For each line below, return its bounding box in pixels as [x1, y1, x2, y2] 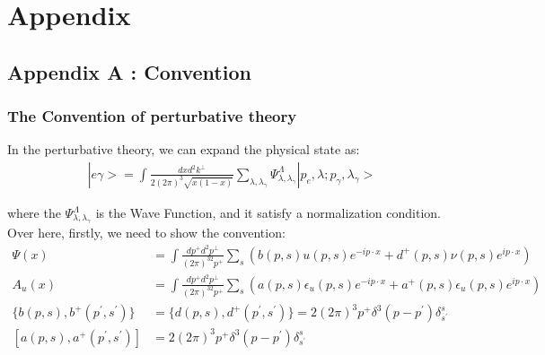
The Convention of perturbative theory [7, 105, 297, 127]
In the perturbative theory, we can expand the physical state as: [7, 140, 360, 159]
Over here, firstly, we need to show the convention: [7, 223, 286, 242]
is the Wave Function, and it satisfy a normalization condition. [95, 203, 441, 221]
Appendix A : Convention [7, 57, 251, 85]
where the [7, 203, 61, 221]
